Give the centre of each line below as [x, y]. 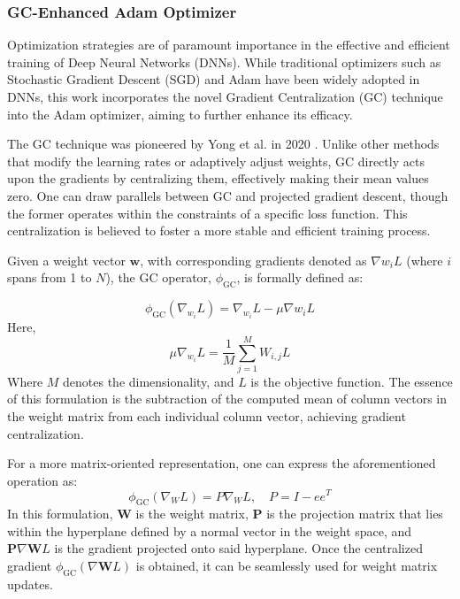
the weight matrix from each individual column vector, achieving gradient [207, 416]
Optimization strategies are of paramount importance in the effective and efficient [229, 45]
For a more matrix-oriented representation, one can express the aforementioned [222, 463]
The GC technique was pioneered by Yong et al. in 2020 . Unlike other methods [223, 144]
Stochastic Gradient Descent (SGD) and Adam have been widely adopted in [214, 79]
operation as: [42, 480]
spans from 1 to [50, 277]
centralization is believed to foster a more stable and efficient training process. [219, 230]
